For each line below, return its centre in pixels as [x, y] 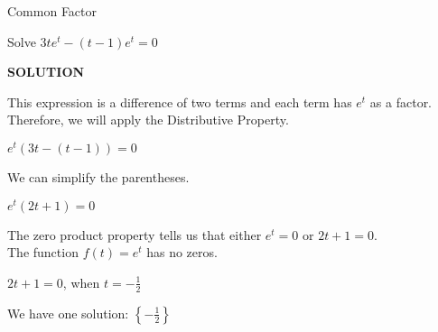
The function [43, 252]
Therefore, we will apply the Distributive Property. [148, 120]
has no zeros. [182, 252]
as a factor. [401, 101]
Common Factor [52, 11]
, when [81, 282]
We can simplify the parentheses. [98, 177]
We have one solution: [68, 313]
